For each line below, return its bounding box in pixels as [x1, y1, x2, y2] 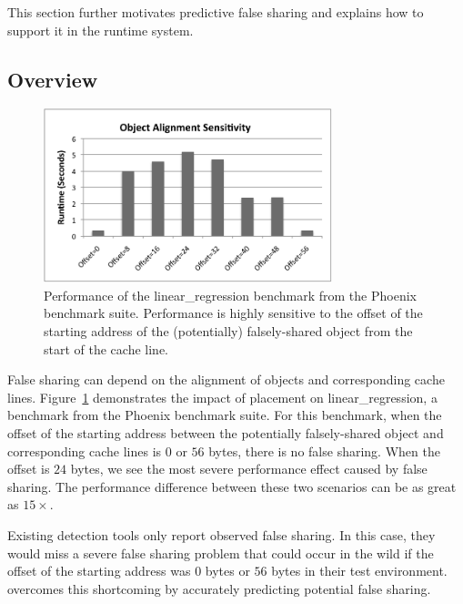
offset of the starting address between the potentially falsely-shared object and [7, 424, 444, 443]
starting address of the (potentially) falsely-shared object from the [44, 322, 413, 341]
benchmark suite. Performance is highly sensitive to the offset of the [44, 303, 423, 322]
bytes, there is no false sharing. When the [208, 441, 440, 460]
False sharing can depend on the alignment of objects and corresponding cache [7, 370, 445, 389]
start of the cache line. [44, 339, 168, 358]
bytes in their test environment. [271, 561, 448, 580]
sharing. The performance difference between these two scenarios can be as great [7, 476, 457, 496]
